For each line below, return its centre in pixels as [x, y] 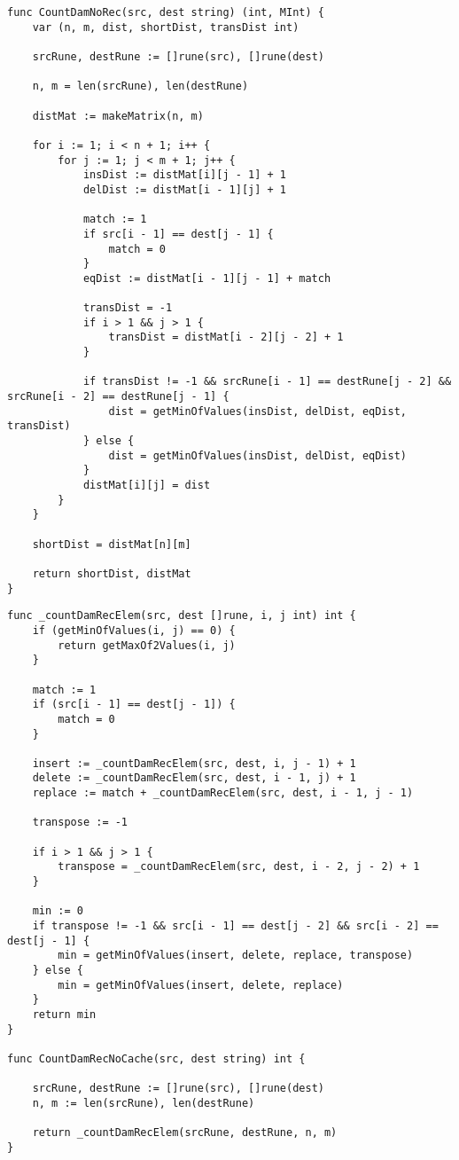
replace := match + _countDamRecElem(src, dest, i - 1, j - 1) [223, 793]
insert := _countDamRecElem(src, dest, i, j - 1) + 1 [194, 763]
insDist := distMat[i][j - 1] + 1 [184, 175]
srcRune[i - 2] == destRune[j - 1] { [118, 397]
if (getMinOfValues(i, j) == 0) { [134, 630]
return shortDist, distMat [112, 573]
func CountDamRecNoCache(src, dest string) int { [156, 1058]
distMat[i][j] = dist [147, 485]
